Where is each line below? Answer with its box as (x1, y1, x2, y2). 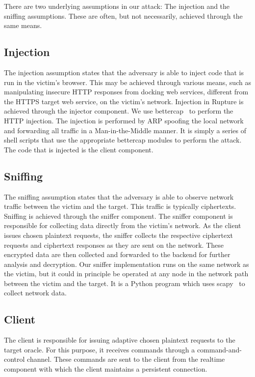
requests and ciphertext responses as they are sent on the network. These (4, 239, 224, 250)
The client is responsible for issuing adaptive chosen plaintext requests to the (4, 335, 235, 345)
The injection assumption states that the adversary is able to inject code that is (4, 67, 244, 77)
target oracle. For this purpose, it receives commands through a (4, 344, 195, 354)
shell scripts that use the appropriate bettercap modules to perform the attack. (4, 135, 242, 145)
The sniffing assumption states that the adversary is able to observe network (4, 191, 234, 202)
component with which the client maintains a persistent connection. (4, 364, 207, 374)
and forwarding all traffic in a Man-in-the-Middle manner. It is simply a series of (4, 125, 247, 135)
